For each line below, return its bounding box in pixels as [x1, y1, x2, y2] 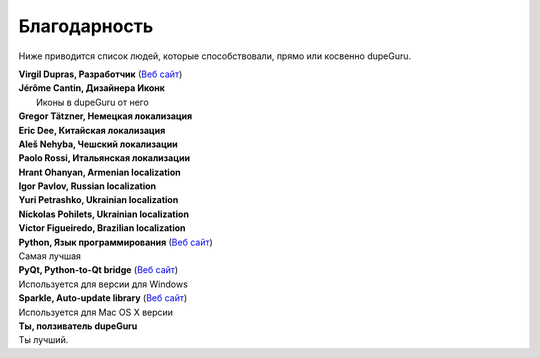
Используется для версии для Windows [18, 278, 189, 290]
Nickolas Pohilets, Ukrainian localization [18, 208, 190, 220]
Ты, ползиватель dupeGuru [18, 320, 138, 332]
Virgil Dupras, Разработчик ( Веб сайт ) [18, 68, 183, 80]
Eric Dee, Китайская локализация [18, 124, 166, 136]
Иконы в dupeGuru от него [36, 96, 149, 108]
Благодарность [18, 15, 154, 37]
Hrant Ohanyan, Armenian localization [18, 166, 181, 178]
